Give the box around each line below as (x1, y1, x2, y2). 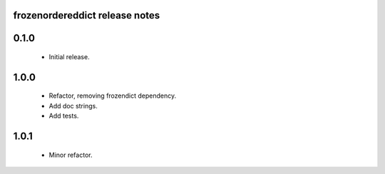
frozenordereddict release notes (13, 9, 160, 21)
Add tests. (48, 111, 79, 121)
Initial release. (48, 53, 90, 61)
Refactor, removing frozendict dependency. (48, 91, 177, 100)
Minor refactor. (48, 150, 93, 159)
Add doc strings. (48, 101, 98, 110)
